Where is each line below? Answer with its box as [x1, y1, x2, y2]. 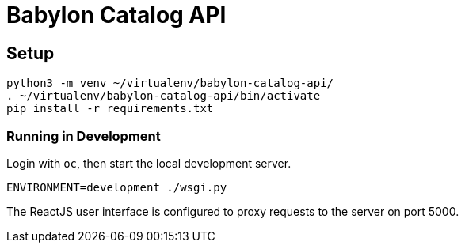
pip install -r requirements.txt [6, 102, 214, 115]
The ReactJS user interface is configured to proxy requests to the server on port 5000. [6, 204, 459, 218]
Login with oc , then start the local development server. [6, 156, 292, 170]
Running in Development [6, 127, 161, 144]
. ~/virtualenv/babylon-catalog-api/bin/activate [6, 89, 321, 103]
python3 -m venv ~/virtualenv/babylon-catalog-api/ [6, 77, 334, 90]
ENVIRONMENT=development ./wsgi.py [6, 180, 227, 194]
